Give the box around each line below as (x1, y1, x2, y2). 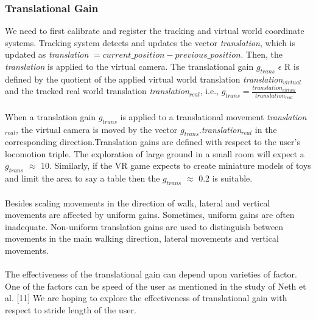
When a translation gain (5, 110, 96, 123)
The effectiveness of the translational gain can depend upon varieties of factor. (5, 268, 297, 281)
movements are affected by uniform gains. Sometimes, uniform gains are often (5, 208, 295, 221)
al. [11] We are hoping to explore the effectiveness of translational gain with (5, 291, 287, 304)
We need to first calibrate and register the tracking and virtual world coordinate (5, 24, 304, 37)
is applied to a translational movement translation (120, 110, 307, 123)
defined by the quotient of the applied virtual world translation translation (5, 72, 283, 85)
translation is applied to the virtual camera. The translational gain (5, 60, 254, 72)
